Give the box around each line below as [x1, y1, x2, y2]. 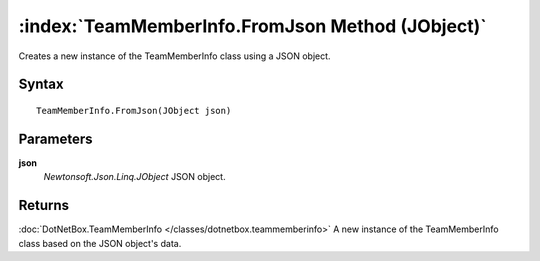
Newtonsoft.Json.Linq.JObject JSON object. [43, 171, 226, 183]
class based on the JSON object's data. [18, 237, 182, 249]
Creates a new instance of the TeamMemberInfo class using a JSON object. [18, 50, 331, 62]
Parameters [18, 130, 93, 147]
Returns [18, 197, 70, 214]
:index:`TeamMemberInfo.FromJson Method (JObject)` [18, 15, 487, 37]
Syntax [18, 76, 64, 93]
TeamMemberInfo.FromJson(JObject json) [36, 105, 232, 116]
